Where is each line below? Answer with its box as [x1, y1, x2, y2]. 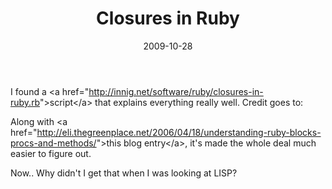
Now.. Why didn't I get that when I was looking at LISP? [10, 167, 238, 179]
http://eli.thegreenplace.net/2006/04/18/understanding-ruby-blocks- [36, 126, 322, 138]
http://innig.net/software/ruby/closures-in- [88, 85, 264, 97]
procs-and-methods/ [10, 137, 97, 149]
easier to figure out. [10, 147, 92, 159]
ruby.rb [10, 96, 40, 108]
